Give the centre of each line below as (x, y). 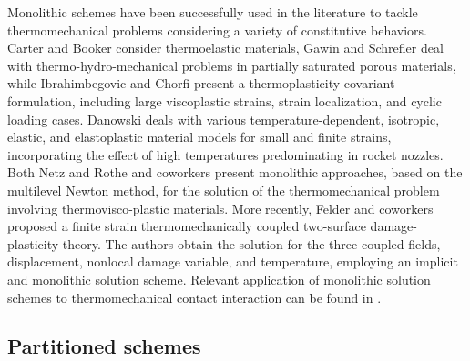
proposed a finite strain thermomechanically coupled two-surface (187, 226)
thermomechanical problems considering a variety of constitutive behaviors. (217, 30)
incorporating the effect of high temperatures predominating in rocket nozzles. (225, 154)
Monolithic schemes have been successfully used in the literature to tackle (213, 12)
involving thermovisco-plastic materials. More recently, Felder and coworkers (220, 208)
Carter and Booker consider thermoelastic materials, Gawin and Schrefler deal (225, 48)
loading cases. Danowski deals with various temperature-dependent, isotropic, (224, 119)
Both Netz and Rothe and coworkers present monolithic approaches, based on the (235, 172)
